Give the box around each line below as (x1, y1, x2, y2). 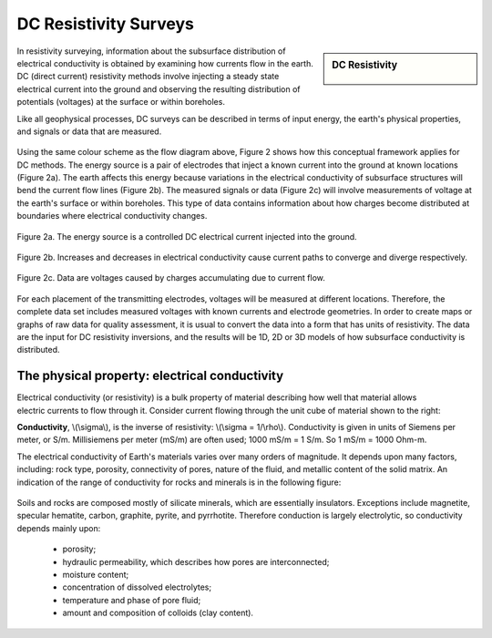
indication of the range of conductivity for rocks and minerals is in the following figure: (16, 477, 342, 488)
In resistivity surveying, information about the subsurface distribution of (16, 46, 286, 57)
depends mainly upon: (16, 522, 101, 533)
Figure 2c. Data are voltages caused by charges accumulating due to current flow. (16, 273, 325, 283)
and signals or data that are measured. (16, 126, 162, 137)
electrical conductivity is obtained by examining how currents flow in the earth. (16, 57, 313, 68)
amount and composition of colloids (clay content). (62, 607, 254, 619)
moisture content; (62, 569, 129, 580)
